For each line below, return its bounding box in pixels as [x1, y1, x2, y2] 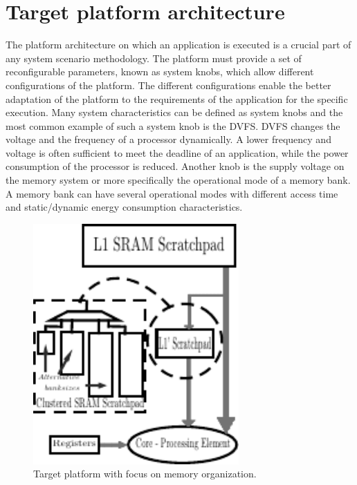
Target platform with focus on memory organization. [33, 466, 257, 481]
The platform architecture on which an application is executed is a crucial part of [6, 37, 351, 52]
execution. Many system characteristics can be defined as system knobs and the [6, 105, 343, 120]
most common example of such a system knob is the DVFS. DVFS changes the [6, 118, 340, 133]
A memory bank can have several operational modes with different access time [6, 186, 338, 200]
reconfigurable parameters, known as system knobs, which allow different [6, 64, 314, 79]
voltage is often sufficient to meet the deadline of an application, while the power [6, 145, 349, 160]
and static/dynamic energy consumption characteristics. [6, 200, 243, 214]
